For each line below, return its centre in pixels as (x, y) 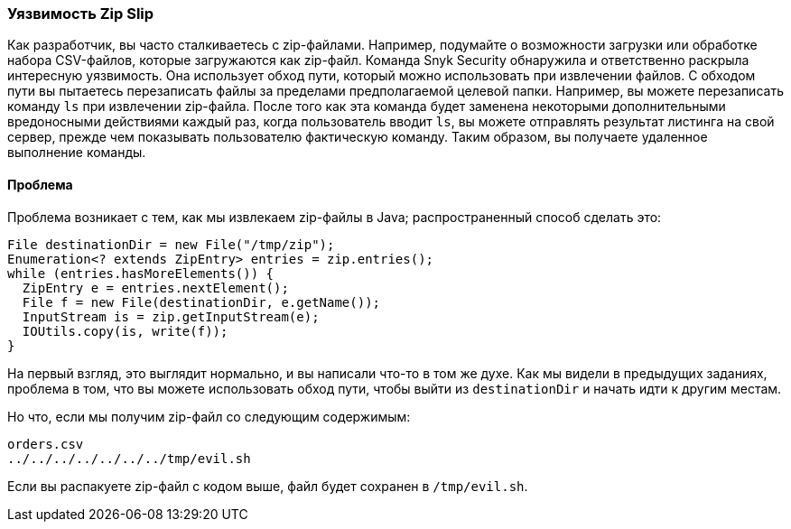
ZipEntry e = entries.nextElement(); (155, 288)
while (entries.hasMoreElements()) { (141, 273)
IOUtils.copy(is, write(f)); (125, 331)
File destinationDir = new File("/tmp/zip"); (171, 244)
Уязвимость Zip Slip (81, 14)
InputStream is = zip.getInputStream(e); (171, 316)
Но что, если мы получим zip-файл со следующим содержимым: (209, 416)
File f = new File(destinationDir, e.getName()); (201, 302)
